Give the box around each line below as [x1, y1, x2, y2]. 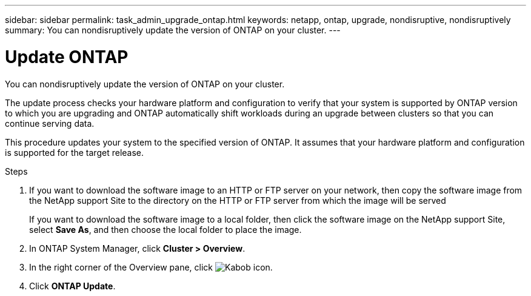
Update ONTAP [5, 46, 129, 67]
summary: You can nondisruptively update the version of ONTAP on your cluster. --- [5, 25, 341, 35]
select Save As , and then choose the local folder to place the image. [29, 224, 302, 235]
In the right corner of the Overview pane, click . [29, 261, 273, 272]
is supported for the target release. [5, 147, 144, 158]
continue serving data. [5, 118, 95, 129]
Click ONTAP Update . [29, 280, 116, 291]
